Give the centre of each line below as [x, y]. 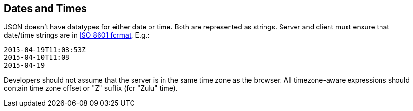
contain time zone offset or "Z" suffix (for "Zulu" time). [91, 88]
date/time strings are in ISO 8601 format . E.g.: [77, 35]
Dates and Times [45, 8]
